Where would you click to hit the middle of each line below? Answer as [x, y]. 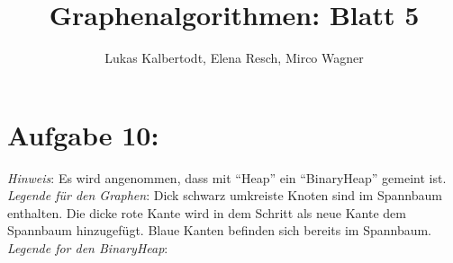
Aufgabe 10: [83, 134]
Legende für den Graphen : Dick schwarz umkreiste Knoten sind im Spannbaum [225, 195]
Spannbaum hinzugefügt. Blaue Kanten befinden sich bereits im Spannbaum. [220, 230]
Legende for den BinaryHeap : [88, 248]
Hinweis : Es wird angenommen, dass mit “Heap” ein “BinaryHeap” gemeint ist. [227, 177]
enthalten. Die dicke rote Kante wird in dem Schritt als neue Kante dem [207, 212]
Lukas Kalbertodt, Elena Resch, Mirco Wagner [234, 58]
